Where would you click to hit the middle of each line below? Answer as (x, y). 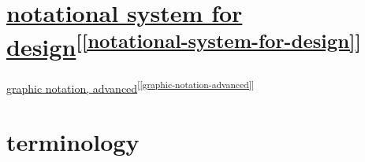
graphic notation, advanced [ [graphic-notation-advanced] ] (130, 87)
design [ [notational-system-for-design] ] (184, 45)
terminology (73, 142)
